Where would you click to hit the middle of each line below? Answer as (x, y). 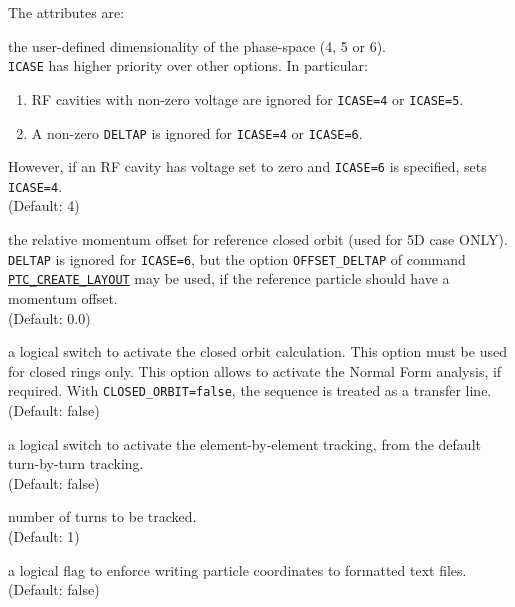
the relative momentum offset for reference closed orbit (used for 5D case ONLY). (258, 239)
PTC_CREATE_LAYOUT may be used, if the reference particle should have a (229, 278)
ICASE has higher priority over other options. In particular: (188, 65)
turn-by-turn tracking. (76, 463)
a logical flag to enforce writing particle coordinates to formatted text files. (237, 569)
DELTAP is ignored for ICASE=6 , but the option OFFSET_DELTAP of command (237, 258)
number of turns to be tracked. (102, 516)
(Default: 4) (44, 205)
